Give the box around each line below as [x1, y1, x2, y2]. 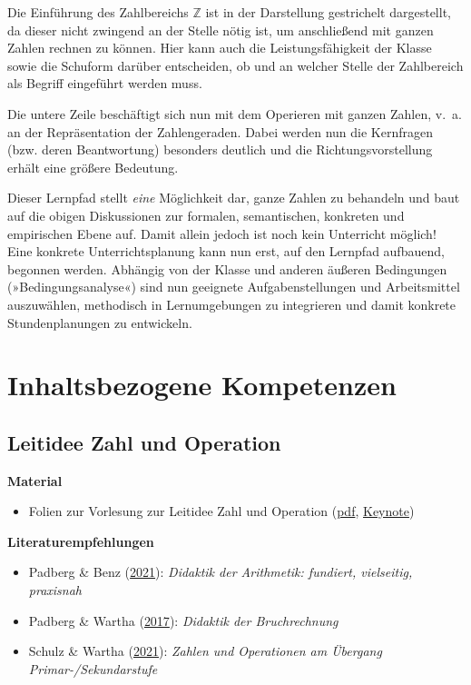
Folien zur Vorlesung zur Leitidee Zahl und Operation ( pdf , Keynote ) [28, 501, 415, 521]
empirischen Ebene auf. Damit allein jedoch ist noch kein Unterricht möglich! [7, 223, 437, 243]
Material [7, 471, 63, 490]
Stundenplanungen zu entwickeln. [7, 313, 192, 332]
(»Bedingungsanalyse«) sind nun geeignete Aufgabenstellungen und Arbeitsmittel [7, 277, 460, 296]
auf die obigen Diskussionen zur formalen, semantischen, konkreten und [7, 205, 405, 224]
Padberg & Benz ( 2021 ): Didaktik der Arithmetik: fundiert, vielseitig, [28, 562, 413, 581]
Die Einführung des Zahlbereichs [7, 3, 189, 21]
